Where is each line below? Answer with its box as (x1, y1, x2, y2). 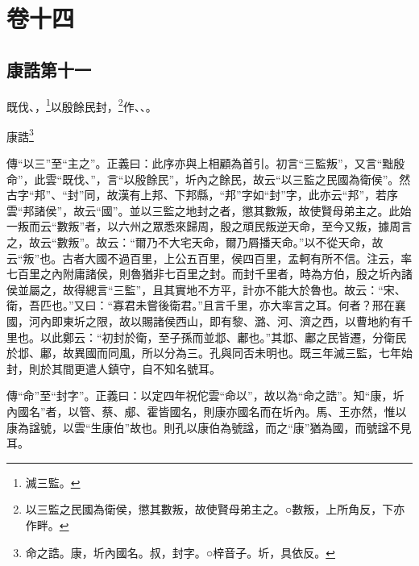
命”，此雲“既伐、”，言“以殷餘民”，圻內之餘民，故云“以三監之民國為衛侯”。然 (6, 170, 411, 187)
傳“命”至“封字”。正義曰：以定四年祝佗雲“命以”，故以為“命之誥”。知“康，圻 (6, 387, 404, 404)
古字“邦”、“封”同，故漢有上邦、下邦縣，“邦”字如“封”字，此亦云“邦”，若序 (6, 186, 399, 203)
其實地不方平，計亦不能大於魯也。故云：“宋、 (164, 281, 406, 298)
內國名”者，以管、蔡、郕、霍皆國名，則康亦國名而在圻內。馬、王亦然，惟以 (6, 402, 407, 419)
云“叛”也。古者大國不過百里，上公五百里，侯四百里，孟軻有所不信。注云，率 (6, 249, 413, 266)
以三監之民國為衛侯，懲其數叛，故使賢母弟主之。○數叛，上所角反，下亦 (25, 501, 405, 518)
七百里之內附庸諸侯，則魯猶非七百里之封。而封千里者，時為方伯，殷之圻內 (6, 265, 401, 282)
